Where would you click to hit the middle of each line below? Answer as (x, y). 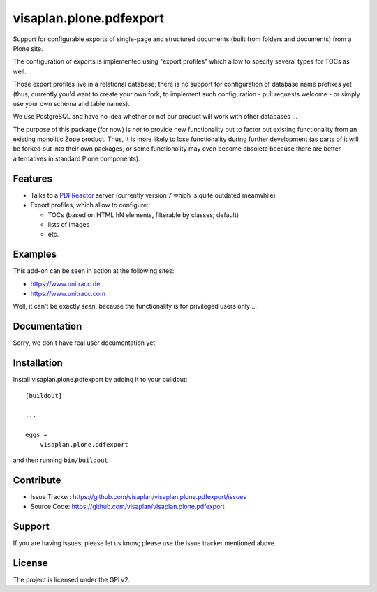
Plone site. (28, 48)
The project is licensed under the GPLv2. (72, 580)
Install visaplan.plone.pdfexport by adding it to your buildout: (100, 380)
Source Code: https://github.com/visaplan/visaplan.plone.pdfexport (127, 507)
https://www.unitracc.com (68, 294)
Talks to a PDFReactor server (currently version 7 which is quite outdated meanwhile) (153, 195)
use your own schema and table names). (72, 103)
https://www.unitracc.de (65, 283)
